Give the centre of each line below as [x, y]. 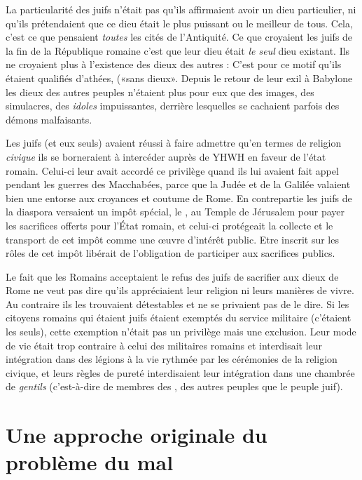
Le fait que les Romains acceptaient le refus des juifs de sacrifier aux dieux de [172, 276]
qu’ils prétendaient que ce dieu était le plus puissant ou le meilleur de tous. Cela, [179, 23]
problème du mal [90, 462]
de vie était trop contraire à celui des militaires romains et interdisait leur [164, 345]
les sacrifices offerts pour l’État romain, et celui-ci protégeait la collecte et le [169, 225]
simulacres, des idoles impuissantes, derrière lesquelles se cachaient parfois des [173, 106]
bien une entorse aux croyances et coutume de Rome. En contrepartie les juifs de [179, 198]
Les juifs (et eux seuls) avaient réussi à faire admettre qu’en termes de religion [174, 143]
